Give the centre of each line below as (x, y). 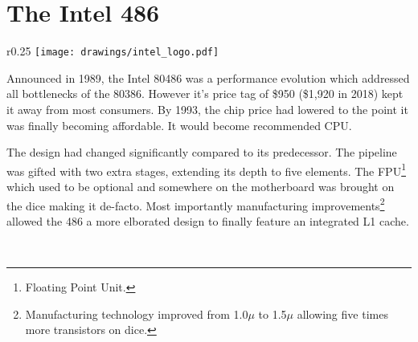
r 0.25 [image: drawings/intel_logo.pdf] (113, 51)
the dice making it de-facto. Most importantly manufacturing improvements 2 (196, 204)
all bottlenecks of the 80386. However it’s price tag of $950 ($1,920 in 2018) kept (205, 94)
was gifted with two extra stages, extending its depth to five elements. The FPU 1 (206, 169)
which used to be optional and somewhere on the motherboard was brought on (201, 186)
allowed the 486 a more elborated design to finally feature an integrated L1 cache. (208, 220)
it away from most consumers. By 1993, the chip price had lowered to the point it (207, 109)
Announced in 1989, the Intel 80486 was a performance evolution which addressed (208, 77)
